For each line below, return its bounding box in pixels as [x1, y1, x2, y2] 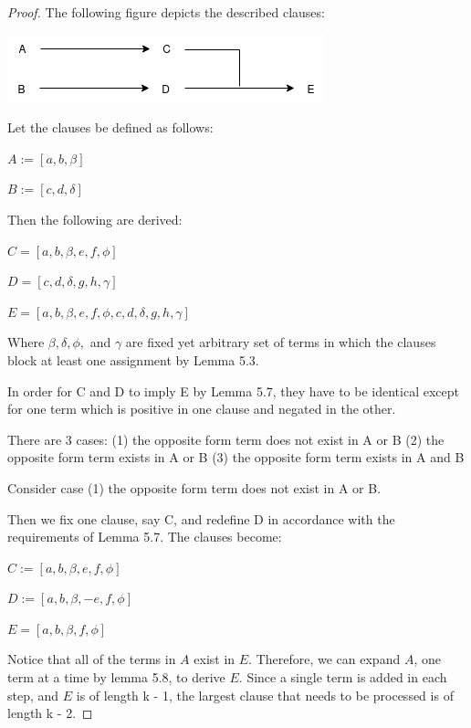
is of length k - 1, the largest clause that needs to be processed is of [76, 685, 454, 704]
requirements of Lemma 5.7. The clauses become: [7, 527, 282, 546]
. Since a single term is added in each [238, 668, 447, 687]
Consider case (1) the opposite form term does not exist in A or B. [7, 478, 382, 497]
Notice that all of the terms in [7, 649, 176, 669]
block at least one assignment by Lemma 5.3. [7, 350, 259, 369]
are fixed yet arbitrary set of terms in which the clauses [125, 332, 436, 352]
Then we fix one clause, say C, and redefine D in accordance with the [7, 509, 395, 528]
